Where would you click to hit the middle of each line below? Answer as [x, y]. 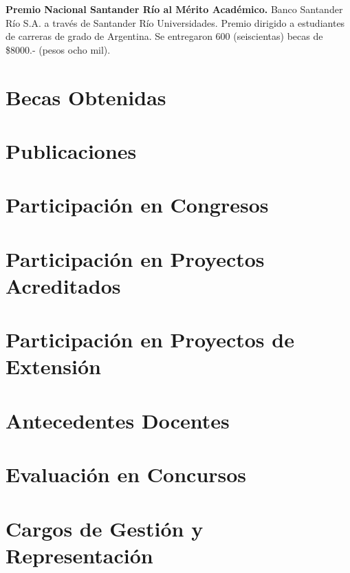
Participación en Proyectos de [150, 339]
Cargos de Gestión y [105, 528]
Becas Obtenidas [86, 97]
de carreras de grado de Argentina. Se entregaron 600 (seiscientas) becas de [164, 36]
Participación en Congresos [137, 205]
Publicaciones [71, 150]
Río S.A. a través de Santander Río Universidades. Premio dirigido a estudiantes [175, 22]
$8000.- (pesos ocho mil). [58, 49]
